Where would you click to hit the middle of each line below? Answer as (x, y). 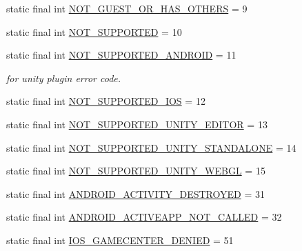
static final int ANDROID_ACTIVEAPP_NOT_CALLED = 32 (144, 217)
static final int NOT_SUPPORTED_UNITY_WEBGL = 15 (136, 171)
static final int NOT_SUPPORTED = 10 (94, 31)
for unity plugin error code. (64, 78)
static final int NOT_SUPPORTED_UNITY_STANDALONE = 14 (151, 147)
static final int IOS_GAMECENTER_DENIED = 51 (120, 240)
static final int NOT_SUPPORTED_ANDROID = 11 (121, 55)
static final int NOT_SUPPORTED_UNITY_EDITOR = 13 (137, 124)
